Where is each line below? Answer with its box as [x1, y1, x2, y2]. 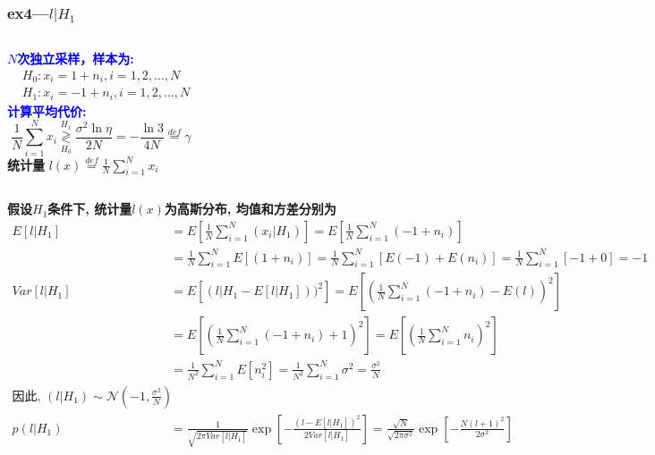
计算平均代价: [7, 101, 87, 120]
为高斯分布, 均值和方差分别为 [164, 199, 336, 218]
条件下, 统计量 [47, 199, 132, 218]
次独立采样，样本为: [17, 49, 134, 68]
